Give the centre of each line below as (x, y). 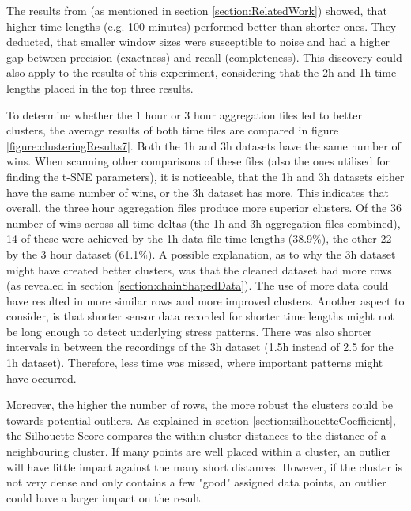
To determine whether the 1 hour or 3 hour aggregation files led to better (184, 114)
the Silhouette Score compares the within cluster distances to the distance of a (196, 435)
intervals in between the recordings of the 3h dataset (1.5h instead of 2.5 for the (200, 347)
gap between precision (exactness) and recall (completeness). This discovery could (204, 57)
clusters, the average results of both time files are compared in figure (173, 130)
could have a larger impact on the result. (105, 497)
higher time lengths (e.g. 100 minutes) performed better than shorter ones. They (202, 26)
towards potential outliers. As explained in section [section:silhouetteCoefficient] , (201, 420)
